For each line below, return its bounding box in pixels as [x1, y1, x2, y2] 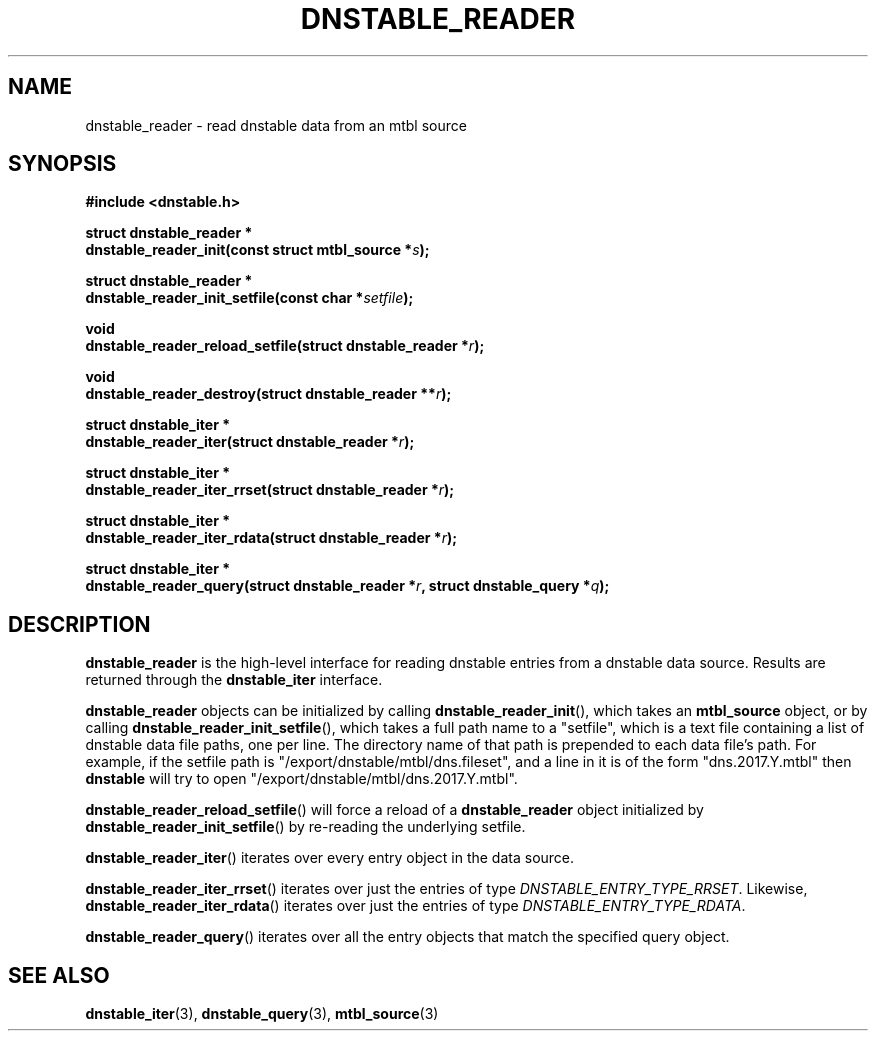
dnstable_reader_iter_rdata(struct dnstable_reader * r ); [85, 529, 457, 547]
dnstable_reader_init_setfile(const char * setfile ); [85, 289, 414, 307]
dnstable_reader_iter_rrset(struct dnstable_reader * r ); [85, 481, 455, 499]
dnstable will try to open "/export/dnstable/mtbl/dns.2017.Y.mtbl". [85, 770, 518, 788]
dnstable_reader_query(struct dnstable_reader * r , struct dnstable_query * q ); [85, 577, 610, 595]
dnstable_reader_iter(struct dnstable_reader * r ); [85, 433, 415, 451]
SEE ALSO [8, 962, 110, 988]
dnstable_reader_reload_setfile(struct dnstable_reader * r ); [85, 337, 485, 355]
